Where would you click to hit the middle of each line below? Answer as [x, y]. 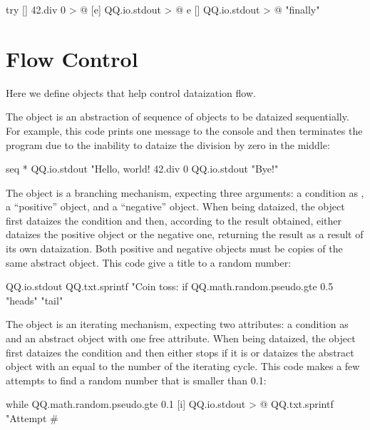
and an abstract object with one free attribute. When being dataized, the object [181, 338]
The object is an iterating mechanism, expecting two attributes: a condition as [177, 324]
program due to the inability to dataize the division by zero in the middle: [168, 144]
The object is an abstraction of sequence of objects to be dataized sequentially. [178, 117]
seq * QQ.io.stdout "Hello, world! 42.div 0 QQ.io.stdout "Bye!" [142, 169]
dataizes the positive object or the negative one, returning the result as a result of [185, 234]
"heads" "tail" [35, 300]
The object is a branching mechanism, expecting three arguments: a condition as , [185, 192]
